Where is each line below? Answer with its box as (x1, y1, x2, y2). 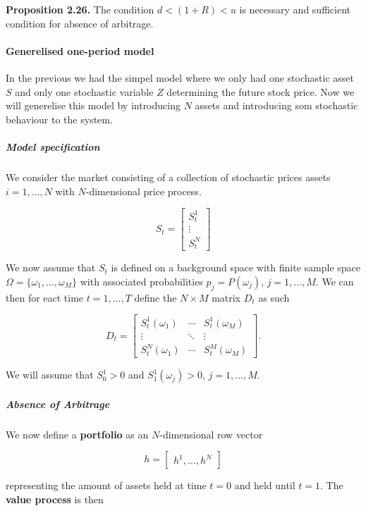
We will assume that (6, 367, 94, 382)
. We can (315, 273, 354, 288)
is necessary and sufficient (239, 2, 350, 16)
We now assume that (6, 260, 96, 275)
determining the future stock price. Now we (166, 84, 355, 99)
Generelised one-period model (6, 43, 154, 58)
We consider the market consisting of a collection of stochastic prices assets (6, 169, 331, 184)
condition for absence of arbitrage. (6, 16, 154, 30)
